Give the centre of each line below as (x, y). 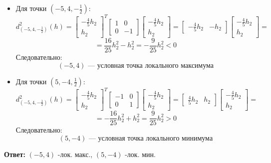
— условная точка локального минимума (151, 139)
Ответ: (15, 154)
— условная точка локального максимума (151, 66)
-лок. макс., (75, 154)
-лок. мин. (140, 154)
